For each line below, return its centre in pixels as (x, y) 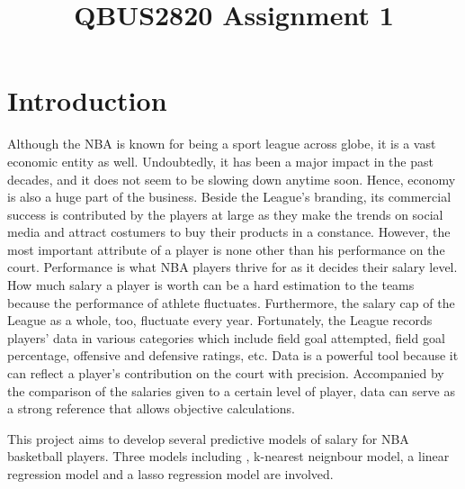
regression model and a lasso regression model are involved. (170, 474)
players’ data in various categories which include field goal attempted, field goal (226, 337)
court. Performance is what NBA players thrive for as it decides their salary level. (232, 267)
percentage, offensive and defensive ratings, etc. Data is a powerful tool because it (233, 355)
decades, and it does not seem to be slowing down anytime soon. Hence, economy (232, 179)
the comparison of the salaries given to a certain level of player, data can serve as (231, 390)
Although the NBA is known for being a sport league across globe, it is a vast (222, 144)
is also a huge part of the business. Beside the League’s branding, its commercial (229, 197)
